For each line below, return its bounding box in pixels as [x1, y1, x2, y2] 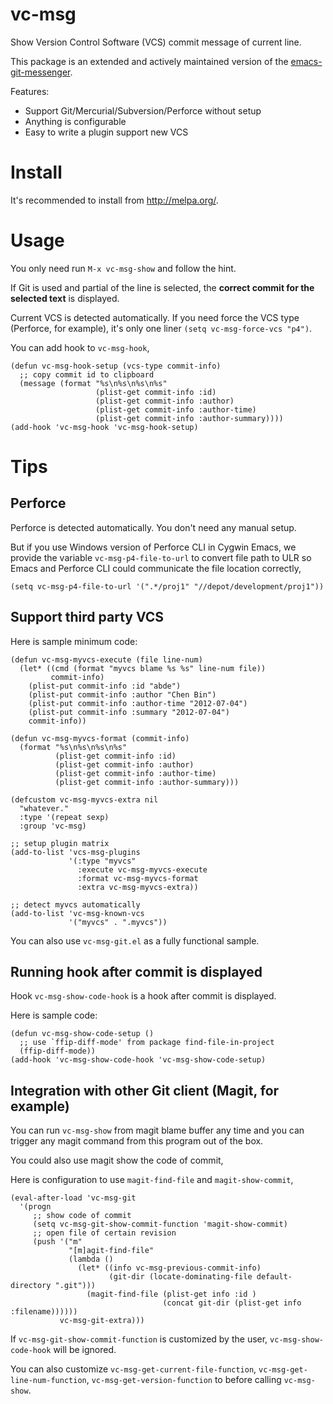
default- [256, 1272, 293, 1282]
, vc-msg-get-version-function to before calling [86, 1374, 282, 1386]
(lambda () [68, 1254, 114, 1265]
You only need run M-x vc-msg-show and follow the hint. [10, 262, 237, 274]
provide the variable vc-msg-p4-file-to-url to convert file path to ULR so [10, 551, 312, 563]
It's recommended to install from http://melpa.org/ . [10, 194, 219, 206]
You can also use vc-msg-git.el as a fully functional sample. [10, 934, 260, 947]
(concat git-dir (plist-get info [162, 1298, 302, 1308]
